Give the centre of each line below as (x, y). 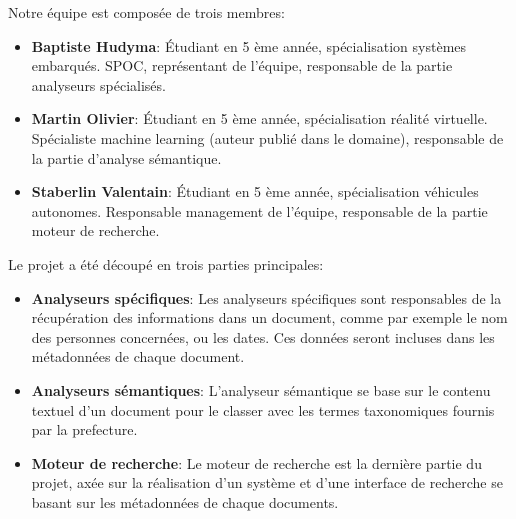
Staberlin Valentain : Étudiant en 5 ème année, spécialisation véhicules (255, 191)
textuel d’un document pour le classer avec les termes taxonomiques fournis (263, 409)
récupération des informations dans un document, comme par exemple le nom (269, 317)
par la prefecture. (84, 429)
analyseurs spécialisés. (98, 84)
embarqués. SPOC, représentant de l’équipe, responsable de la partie (242, 65)
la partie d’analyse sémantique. (126, 157)
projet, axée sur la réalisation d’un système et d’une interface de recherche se (267, 482)
